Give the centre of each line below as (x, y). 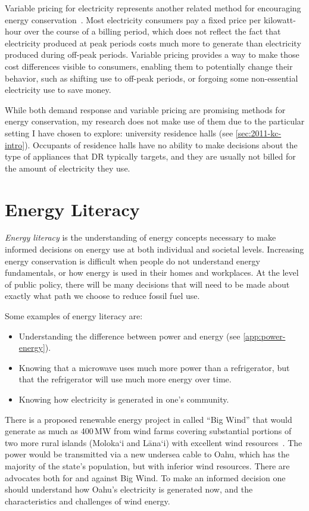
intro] (15, 144)
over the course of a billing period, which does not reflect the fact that (152, 31)
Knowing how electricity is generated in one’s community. (124, 399)
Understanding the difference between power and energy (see (129, 336)
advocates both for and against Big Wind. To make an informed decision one (145, 477)
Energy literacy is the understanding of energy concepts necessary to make (141, 237)
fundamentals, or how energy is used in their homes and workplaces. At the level (152, 272)
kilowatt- (280, 19)
